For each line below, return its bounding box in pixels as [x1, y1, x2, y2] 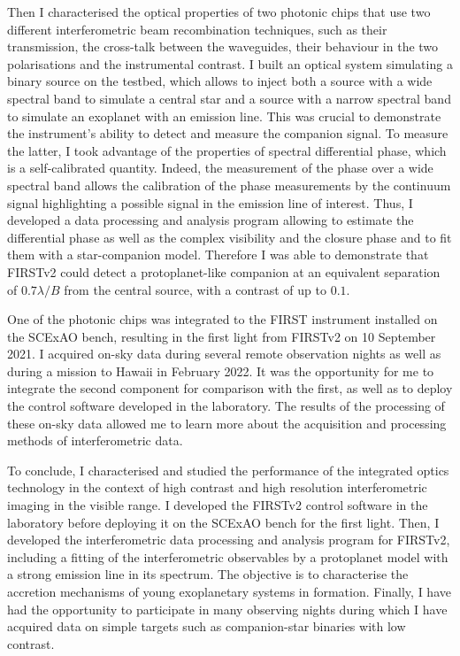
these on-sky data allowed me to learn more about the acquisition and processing [7, 413, 447, 432]
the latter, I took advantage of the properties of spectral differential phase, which [7, 141, 447, 159]
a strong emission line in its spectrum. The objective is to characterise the [7, 565, 409, 583]
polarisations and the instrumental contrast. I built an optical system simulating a [7, 54, 453, 73]
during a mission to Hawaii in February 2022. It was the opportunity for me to [7, 361, 434, 380]
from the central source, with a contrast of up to [64, 280, 326, 298]
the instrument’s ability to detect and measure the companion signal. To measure [7, 124, 448, 143]
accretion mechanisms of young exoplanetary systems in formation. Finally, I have [7, 583, 451, 600]
